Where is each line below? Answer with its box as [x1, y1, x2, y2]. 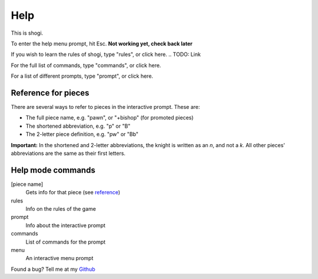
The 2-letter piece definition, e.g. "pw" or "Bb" [25, 131, 138, 138]
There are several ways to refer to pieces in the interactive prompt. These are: [11, 104, 200, 111]
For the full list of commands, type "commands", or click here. [11, 62, 161, 69]
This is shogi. [11, 29, 44, 36]
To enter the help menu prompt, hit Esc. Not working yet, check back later [11, 40, 193, 47]
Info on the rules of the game [25, 205, 97, 212]
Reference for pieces [11, 88, 90, 98]
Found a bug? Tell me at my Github [11, 265, 95, 273]
